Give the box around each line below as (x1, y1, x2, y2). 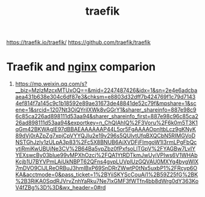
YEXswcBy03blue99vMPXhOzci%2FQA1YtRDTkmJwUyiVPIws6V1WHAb (15, 151, 198, 159)
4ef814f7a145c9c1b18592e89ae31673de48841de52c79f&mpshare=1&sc (15, 99, 196, 107)
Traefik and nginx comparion (6, 60, 156, 74)
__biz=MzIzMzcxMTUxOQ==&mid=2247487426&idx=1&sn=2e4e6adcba (15, 87, 198, 94)
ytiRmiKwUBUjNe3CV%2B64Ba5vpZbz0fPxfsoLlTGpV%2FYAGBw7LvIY (15, 145, 196, 152)
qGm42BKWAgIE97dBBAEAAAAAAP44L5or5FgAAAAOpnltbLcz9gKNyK (15, 126, 196, 133)
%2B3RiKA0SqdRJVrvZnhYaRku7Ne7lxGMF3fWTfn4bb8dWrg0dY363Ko (15, 177, 199, 185)
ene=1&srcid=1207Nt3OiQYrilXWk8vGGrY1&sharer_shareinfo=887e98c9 (15, 106, 197, 113)
